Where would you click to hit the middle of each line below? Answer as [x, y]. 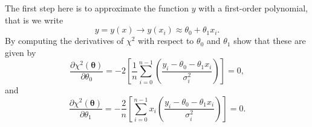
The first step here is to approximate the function [97, 8]
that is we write [34, 20]
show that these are [270, 41]
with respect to [166, 41]
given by [21, 52]
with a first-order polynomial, [253, 8]
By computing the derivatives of [64, 41]
